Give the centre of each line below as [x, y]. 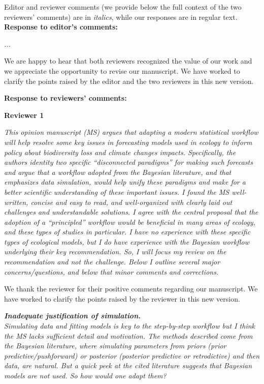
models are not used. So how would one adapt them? [85, 375]
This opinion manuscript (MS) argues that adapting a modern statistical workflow [131, 132]
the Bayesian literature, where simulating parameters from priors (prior [115, 346]
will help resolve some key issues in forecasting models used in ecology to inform [128, 142]
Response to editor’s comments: [61, 27]
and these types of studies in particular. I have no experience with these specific [127, 232]
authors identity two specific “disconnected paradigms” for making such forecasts [128, 162]
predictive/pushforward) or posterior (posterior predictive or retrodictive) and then [132, 355]
